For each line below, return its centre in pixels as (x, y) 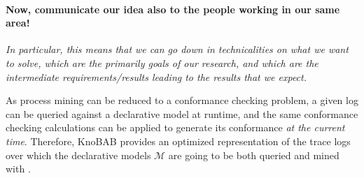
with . (18, 169)
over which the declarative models (78, 155)
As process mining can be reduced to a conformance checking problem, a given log (182, 100)
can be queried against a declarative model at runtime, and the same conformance (182, 113)
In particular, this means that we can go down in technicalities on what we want (177, 49)
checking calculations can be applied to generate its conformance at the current (175, 127)
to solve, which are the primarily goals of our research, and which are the (162, 62)
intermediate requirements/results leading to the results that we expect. (156, 76)
